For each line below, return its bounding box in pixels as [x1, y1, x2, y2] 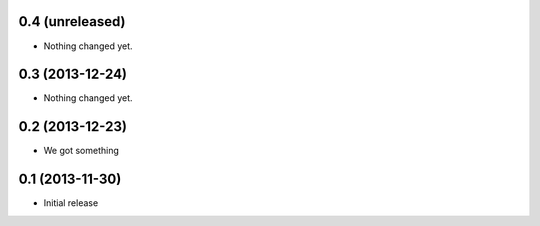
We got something [43, 145, 119, 157]
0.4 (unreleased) [18, 13, 126, 30]
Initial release [43, 197, 99, 209]
